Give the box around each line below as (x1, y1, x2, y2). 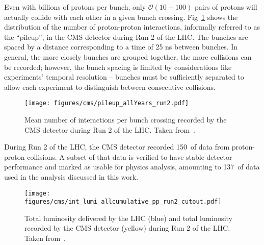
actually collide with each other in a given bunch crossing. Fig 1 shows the (4, 11, 238, 22)
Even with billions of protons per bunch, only (4, 2, 146, 12)
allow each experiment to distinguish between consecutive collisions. (4, 81, 216, 92)
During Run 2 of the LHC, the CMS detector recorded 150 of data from (4, 141, 230, 152)
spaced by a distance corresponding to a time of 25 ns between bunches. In (4, 41, 238, 52)
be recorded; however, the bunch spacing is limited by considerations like (4, 61, 232, 72)
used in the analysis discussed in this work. (4, 171, 139, 182)
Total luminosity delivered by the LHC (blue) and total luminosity (24, 212, 232, 223)
